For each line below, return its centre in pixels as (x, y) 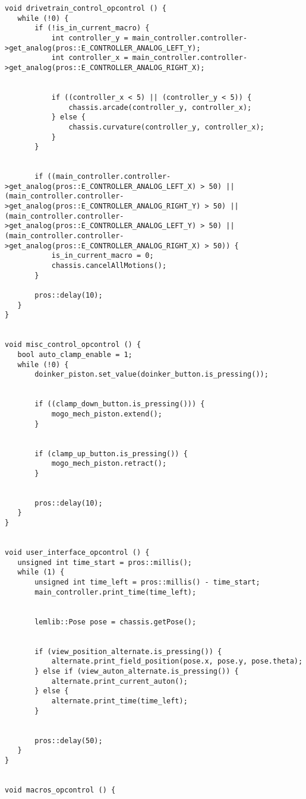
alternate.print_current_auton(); (119, 681)
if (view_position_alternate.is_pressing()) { (128, 651)
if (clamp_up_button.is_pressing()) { (111, 454)
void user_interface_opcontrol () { (77, 553)
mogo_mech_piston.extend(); (107, 414)
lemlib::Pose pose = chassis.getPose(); (116, 622)
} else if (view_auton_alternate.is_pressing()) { (137, 671)
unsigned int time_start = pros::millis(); (105, 562)
